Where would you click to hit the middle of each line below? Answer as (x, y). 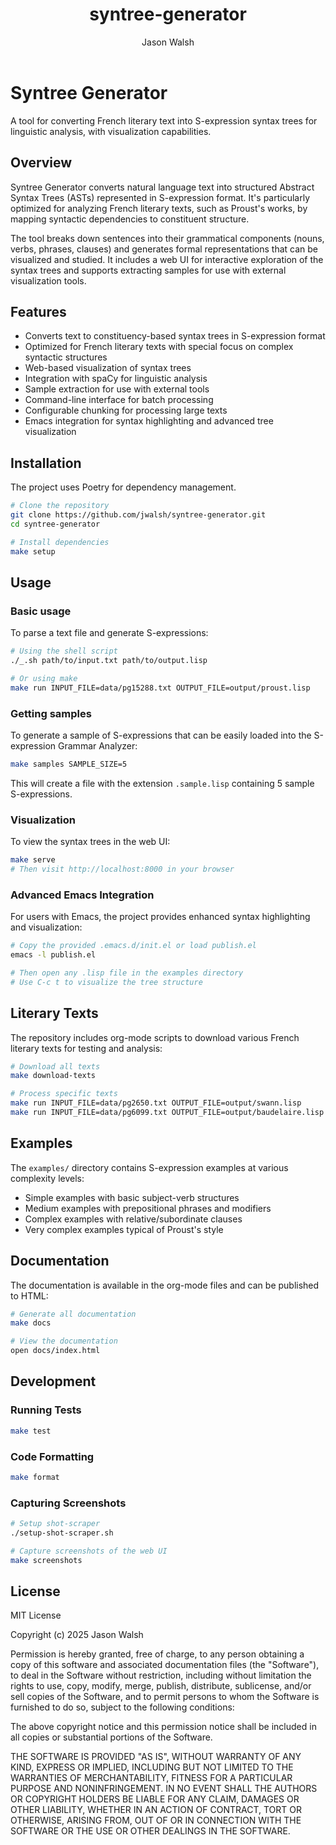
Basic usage (41, 611)
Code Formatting (52, 1456)
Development (53, 1381)
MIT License (36, 1615)
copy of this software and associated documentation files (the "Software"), (165, 1665)
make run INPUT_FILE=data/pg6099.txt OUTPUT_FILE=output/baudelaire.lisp (167, 1113)
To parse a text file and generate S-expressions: (109, 633)
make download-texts (53, 1076)
